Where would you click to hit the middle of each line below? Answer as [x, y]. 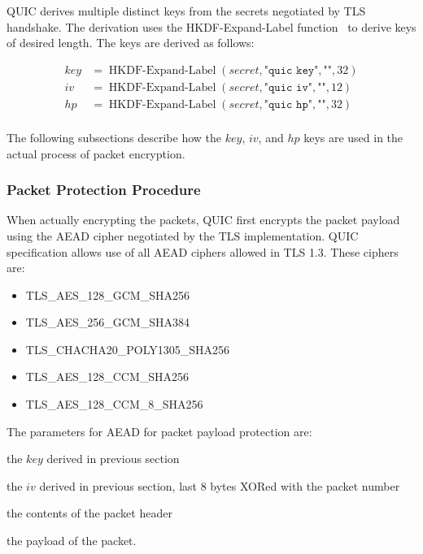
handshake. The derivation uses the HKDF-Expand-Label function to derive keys [211, 26]
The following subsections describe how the [114, 137]
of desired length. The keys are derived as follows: [131, 43]
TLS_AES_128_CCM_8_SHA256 [114, 404]
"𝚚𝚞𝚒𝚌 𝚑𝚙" [288, 104]
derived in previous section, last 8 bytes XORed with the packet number [220, 485]
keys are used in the [353, 137]
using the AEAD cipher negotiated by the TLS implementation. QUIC [183, 235]
